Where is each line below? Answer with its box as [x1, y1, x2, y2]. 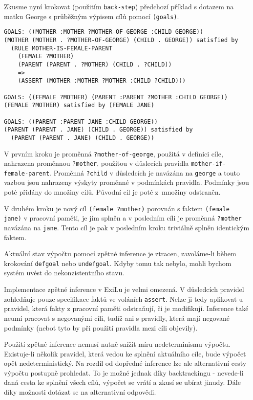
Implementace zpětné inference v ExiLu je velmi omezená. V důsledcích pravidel [4, 284, 244, 294]
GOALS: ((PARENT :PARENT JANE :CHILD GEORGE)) [4, 118, 158, 125]
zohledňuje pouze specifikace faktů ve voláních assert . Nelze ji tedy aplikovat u [4, 293, 243, 304]
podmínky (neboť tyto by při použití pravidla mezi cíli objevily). [4, 322, 198, 333]
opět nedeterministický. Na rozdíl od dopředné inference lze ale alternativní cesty [4, 358, 247, 368]
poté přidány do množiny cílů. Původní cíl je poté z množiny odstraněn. [4, 187, 221, 197]
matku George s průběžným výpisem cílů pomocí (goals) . [4, 11, 179, 21]
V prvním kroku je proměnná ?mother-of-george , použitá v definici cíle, [4, 148, 223, 158]
